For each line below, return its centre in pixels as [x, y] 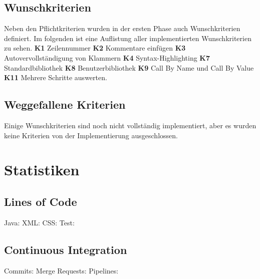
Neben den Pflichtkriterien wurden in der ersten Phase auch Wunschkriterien [122, 28]
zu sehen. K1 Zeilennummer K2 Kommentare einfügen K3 [95, 48]
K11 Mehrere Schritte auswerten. [56, 77]
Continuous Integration [66, 249]
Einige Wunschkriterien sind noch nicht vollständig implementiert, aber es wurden [130, 125]
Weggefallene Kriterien [65, 104]
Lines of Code [41, 201]
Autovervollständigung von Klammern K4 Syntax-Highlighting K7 [107, 57]
